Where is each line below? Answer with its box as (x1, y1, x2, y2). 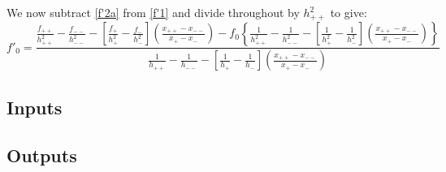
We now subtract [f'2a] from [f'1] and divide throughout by (6, 4, 300, 20)
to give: (330, 4, 367, 20)
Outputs (6, 142, 77, 167)
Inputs (6, 94, 63, 119)
